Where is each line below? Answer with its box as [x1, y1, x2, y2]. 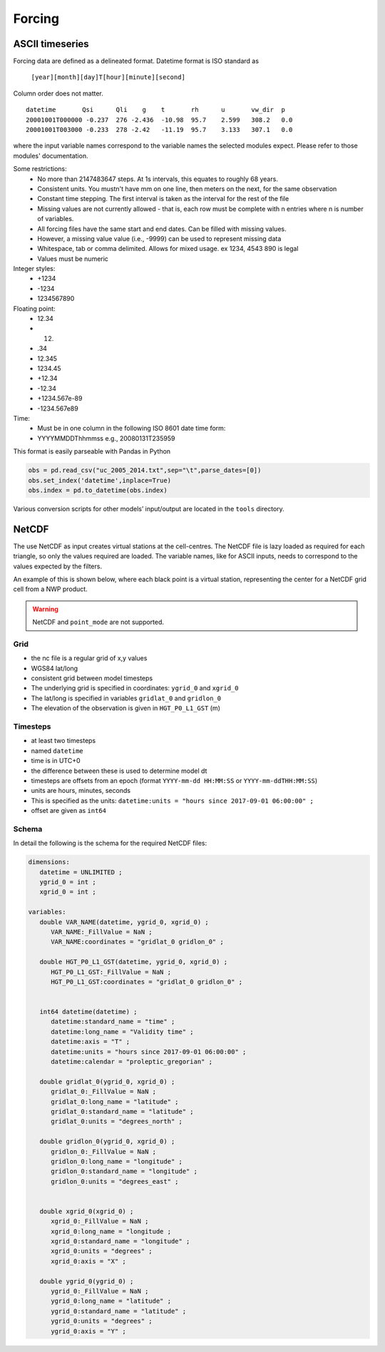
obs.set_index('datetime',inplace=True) [28, 476, 171, 484]
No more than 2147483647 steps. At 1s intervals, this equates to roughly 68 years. [37, 175, 278, 183]
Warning [32, 605, 58, 613]
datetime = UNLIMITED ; [39, 868, 123, 876]
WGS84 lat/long [31, 664, 78, 672]
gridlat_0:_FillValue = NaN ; [51, 1087, 157, 1096]
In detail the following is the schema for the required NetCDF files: [13, 839, 207, 848]
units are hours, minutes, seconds [31, 787, 131, 795]
